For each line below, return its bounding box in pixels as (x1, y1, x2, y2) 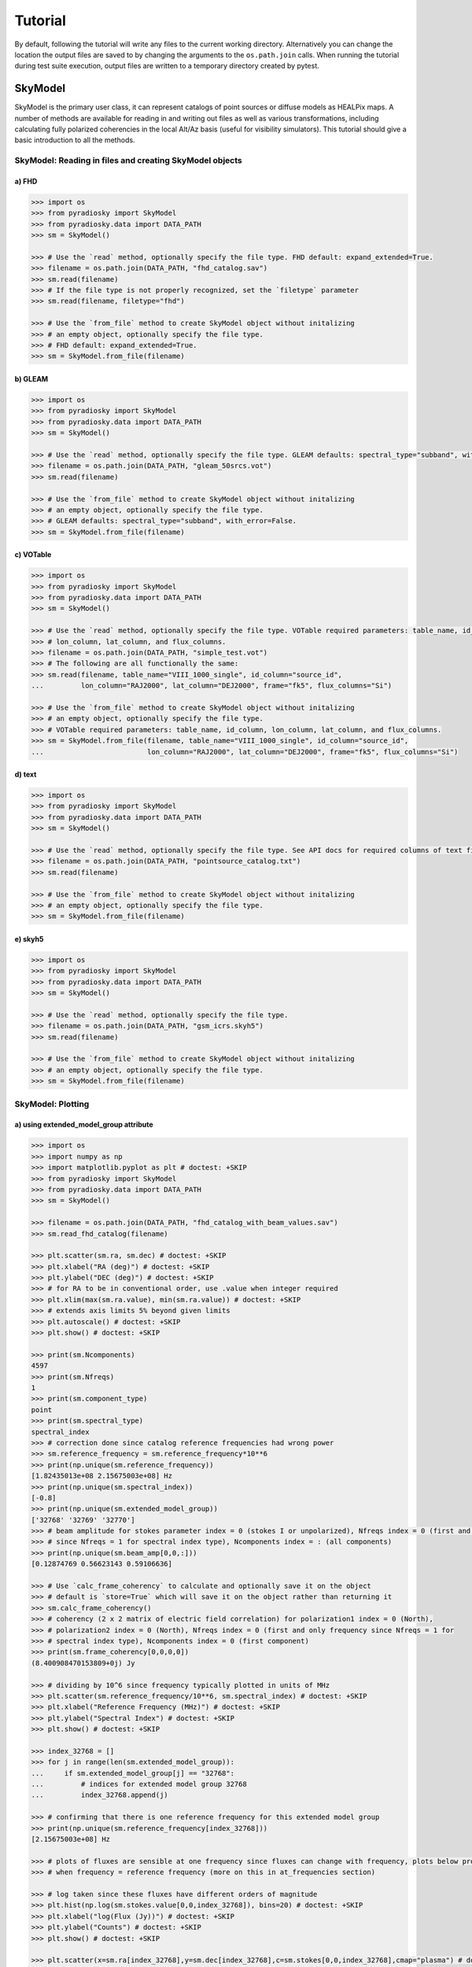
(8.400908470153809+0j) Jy (31, 1659, 135, 1667)
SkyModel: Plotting (14, 1098, 90, 1109)
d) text (14, 769, 37, 779)
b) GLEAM (14, 375, 49, 384)
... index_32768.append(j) (31, 1791, 168, 1799)
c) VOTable (14, 550, 52, 559)
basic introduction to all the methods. (14, 135, 135, 145)
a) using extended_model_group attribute (14, 1120, 153, 1129)
